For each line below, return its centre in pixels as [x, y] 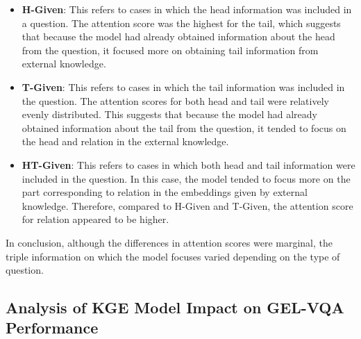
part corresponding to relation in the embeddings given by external [165, 192]
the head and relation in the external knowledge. [125, 141]
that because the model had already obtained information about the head [178, 36]
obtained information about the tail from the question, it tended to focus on [184, 127]
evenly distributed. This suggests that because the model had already [170, 114]
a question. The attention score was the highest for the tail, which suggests [181, 23]
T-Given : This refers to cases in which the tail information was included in [183, 86]
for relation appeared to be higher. [95, 219]
